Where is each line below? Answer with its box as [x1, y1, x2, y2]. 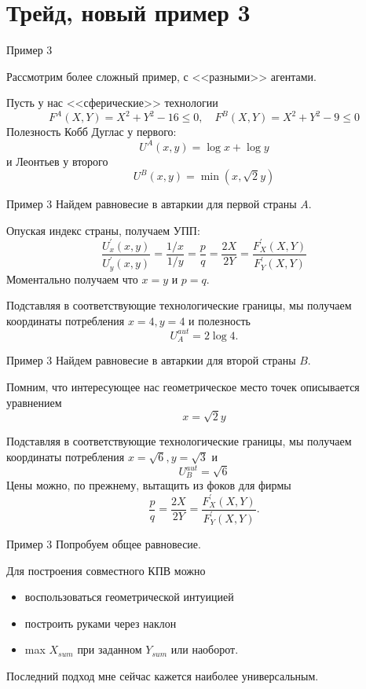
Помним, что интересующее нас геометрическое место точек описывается [6, 378, 360, 394]
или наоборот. [170, 641, 239, 658]
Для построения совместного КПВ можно [6, 562, 206, 578]
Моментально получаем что [6, 270, 138, 287]
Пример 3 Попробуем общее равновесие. [6, 535, 201, 552]
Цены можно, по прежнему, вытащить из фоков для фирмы [6, 477, 291, 493]
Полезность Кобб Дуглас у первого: [6, 123, 177, 140]
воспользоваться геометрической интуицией [24, 588, 234, 605]
